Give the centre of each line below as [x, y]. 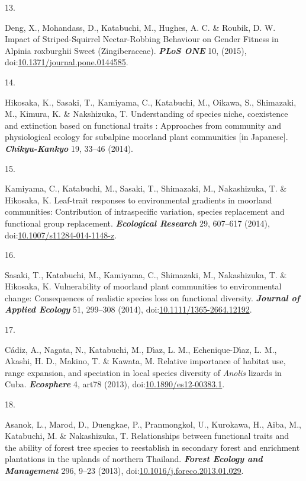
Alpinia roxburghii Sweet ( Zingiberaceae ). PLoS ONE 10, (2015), [126, 50]
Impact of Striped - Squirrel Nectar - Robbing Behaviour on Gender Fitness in [142, 39]
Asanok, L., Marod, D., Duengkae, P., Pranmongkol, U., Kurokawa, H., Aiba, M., [153, 424]
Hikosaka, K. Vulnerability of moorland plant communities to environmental [143, 286]
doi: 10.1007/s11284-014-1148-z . [61, 235]
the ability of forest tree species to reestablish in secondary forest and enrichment [152, 447]
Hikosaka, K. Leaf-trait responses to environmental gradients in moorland [138, 200]
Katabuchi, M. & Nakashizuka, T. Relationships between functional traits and [147, 436]
